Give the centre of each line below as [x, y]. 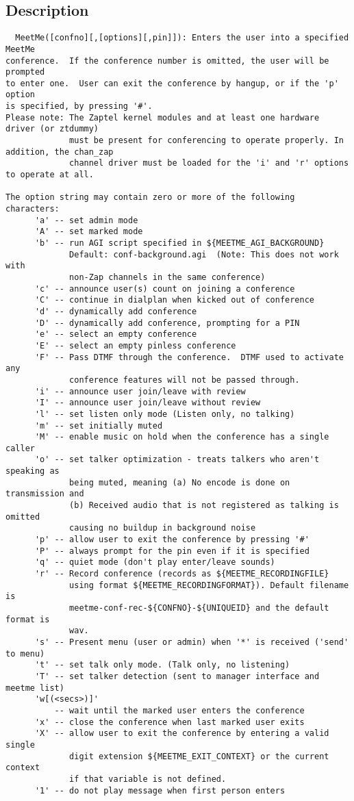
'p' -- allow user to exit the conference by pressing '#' [172, 540]
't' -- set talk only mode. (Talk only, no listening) [162, 665]
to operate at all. [50, 175]
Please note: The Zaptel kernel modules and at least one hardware [163, 117]
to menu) [25, 653]
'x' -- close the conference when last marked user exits [169, 722]
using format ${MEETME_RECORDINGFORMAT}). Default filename [209, 585]
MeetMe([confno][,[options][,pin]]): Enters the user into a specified [182, 38]
